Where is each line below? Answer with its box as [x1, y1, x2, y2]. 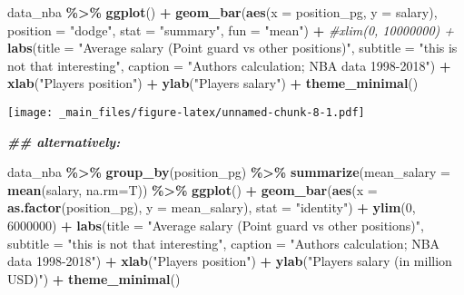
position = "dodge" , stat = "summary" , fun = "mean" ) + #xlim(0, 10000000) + [7, 20, 455, 39]
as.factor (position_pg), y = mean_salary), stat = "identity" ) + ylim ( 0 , [7, 198, 416, 217]
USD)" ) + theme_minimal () [7, 269, 181, 288]
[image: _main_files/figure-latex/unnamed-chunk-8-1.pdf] [7, 105, 365, 119]
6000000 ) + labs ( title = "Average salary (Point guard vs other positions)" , [7, 216, 424, 234]
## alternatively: [7, 132, 121, 151]
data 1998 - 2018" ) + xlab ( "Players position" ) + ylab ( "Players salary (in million [7, 251, 452, 270]
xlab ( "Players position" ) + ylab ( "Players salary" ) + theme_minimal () [7, 74, 419, 93]
